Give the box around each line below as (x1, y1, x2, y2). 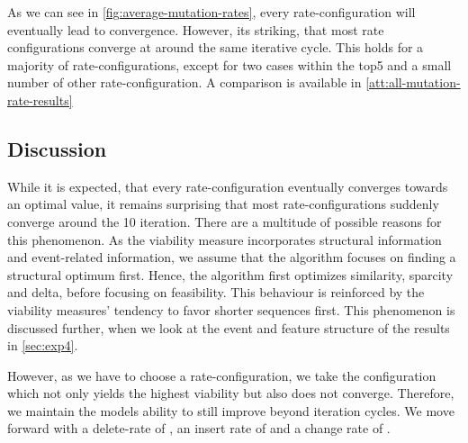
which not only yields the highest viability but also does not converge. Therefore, (7, 384, 454, 402)
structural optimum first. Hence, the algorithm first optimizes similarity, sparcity (7, 265, 454, 284)
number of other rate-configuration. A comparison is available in (7, 73, 362, 92)
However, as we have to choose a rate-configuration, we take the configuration (7, 366, 436, 384)
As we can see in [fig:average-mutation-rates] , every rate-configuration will (7, 3, 416, 21)
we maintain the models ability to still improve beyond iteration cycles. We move (7, 401, 454, 420)
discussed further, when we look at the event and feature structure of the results (7, 318, 450, 337)
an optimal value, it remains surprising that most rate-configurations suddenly (7, 194, 439, 213)
